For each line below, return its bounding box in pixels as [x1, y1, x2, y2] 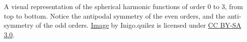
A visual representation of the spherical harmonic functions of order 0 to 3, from [4, 1, 243, 11]
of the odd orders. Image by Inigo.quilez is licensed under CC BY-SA [35, 20, 242, 30]
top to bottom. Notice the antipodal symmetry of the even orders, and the [4, 10, 226, 21]
